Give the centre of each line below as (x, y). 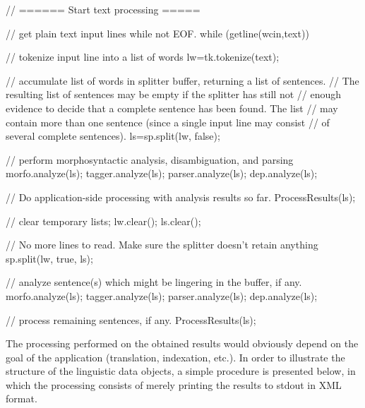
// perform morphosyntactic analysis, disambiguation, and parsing (150, 159)
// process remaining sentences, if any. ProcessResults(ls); (131, 319)
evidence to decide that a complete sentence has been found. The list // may (172, 108)
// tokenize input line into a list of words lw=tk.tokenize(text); (143, 57)
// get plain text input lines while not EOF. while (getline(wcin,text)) (157, 33)
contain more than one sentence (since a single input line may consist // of (168, 122)
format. (22, 398)
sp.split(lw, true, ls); (49, 258)
